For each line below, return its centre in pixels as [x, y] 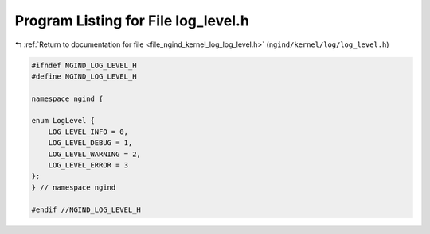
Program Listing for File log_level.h [132, 21]
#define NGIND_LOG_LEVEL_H [84, 76]
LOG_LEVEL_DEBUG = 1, [90, 143]
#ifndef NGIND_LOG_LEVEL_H [84, 65]
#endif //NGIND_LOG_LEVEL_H [86, 209]
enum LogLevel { [63, 121]
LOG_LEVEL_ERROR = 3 [88, 165]
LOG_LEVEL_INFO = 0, [88, 132]
